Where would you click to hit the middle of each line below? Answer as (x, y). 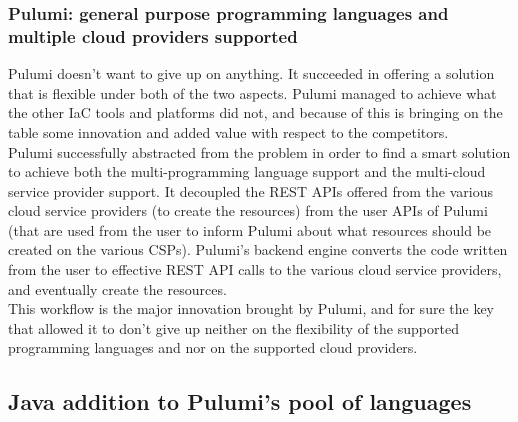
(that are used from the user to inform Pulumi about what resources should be (250, 229)
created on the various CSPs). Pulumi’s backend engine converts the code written (258, 249)
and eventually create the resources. (117, 288)
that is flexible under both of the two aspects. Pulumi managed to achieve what (252, 92)
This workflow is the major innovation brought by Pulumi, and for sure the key (251, 308)
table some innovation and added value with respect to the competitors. (228, 131)
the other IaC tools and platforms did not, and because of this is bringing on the (255, 112)
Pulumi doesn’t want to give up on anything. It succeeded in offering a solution (251, 73)
